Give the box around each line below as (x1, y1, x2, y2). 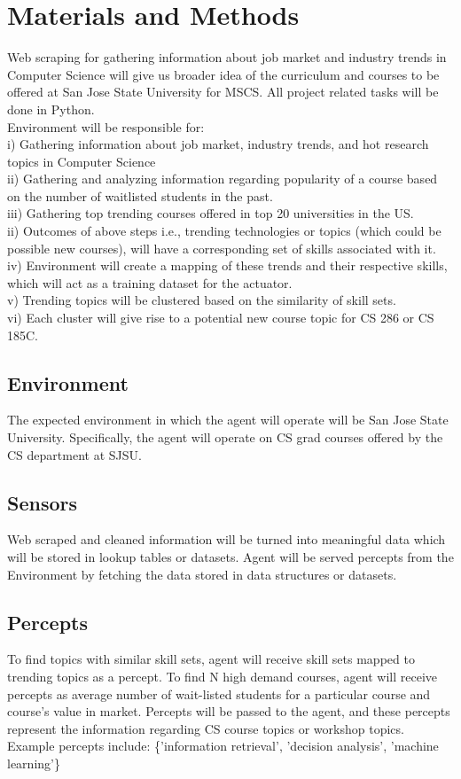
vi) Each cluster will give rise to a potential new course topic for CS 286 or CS (7, 308, 434, 327)
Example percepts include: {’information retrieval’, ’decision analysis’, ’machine (7, 736, 439, 755)
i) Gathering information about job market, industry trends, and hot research (7, 135, 429, 153)
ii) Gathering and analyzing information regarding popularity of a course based (7, 169, 438, 188)
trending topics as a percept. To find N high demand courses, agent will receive (7, 666, 437, 685)
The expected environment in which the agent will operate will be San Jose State (7, 410, 449, 429)
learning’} (7, 753, 60, 772)
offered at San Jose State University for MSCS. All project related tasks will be (7, 82, 439, 101)
